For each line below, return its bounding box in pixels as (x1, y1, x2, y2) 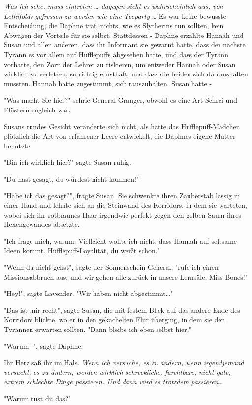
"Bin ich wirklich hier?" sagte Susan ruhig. (4, 157, 131, 167)
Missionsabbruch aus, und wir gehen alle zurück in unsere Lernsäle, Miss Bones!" (4, 271, 248, 282)
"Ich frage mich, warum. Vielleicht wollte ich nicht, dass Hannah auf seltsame (4, 235, 237, 246)
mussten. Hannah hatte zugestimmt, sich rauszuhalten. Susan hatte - (4, 78, 212, 88)
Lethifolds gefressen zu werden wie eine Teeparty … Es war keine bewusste (4, 10, 226, 21)
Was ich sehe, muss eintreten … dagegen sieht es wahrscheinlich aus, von (4, 1, 223, 11)
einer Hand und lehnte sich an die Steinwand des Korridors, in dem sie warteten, (4, 200, 248, 210)
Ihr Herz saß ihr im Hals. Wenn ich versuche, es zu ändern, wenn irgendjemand (4, 357, 244, 368)
